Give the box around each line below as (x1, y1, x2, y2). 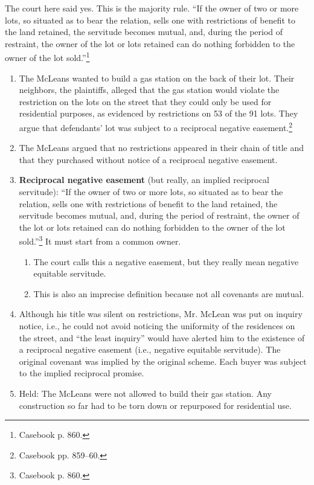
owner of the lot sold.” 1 (5, 50, 90, 64)
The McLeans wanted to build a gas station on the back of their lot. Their (19, 71, 295, 84)
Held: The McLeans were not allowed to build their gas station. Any (19, 387, 272, 399)
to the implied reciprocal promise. (19, 367, 144, 379)
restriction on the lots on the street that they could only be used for (19, 95, 272, 108)
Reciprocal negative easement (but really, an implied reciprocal (19, 173, 269, 186)
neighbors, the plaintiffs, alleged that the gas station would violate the (19, 83, 280, 96)
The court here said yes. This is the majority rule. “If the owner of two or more (5, 2, 299, 14)
